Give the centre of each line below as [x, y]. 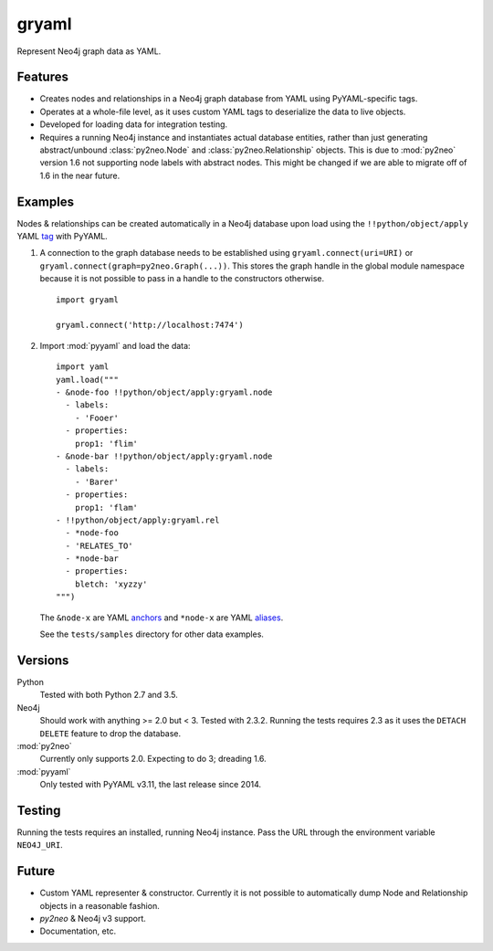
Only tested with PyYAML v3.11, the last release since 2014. [151, 785]
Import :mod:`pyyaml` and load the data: [115, 345]
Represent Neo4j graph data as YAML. [89, 51]
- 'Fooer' [96, 417]
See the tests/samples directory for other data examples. [152, 634]
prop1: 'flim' [106, 444]
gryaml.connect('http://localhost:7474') [150, 325]
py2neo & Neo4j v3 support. [93, 919]
